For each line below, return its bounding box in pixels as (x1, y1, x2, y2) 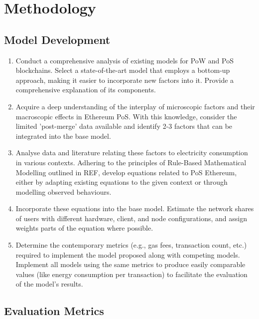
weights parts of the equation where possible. (15, 223, 153, 233)
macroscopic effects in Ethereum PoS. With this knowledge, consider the (15, 111, 237, 121)
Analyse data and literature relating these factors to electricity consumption (15, 147, 248, 158)
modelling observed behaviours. (15, 186, 112, 197)
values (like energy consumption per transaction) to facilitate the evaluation (15, 269, 248, 279)
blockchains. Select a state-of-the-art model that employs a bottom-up (15, 65, 230, 75)
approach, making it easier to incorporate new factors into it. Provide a (15, 74, 234, 85)
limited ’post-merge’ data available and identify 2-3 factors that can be (15, 121, 233, 131)
